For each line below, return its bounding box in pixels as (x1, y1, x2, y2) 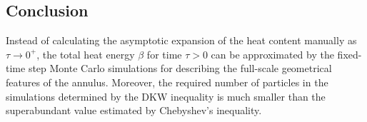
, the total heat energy (36, 46, 135, 61)
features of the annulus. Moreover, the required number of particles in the (6, 74, 328, 89)
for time (146, 46, 182, 61)
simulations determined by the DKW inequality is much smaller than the (6, 88, 326, 103)
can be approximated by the (211, 46, 334, 61)
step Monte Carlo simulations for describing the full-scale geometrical (28, 61, 332, 76)
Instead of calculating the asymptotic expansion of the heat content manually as (6, 33, 357, 48)
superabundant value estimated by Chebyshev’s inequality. (6, 103, 262, 118)
